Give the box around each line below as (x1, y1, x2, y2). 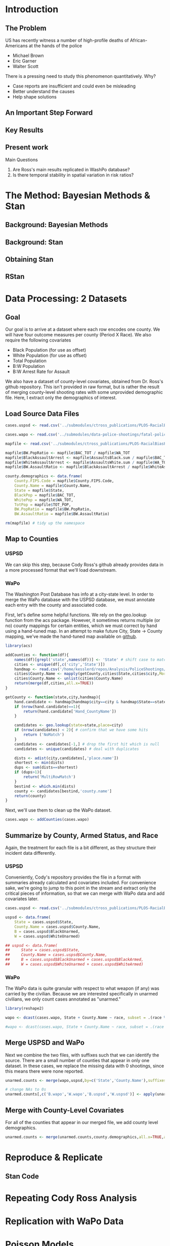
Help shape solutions (12, 94, 57, 100)
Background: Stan (5, 238, 63, 246)
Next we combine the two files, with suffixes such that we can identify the (5, 1052, 159, 1058)
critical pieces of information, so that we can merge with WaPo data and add (5, 890, 165, 896)
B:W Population (12, 363, 45, 369)
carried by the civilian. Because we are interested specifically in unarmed (5, 991, 158, 997)
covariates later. (5, 896, 39, 902)
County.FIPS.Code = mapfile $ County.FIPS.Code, (14, 479, 114, 484)
